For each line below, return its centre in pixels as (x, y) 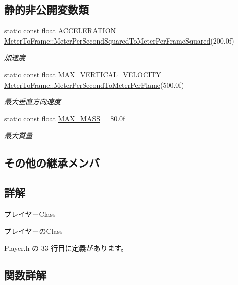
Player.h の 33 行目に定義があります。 (66, 248)
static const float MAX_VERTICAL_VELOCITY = (87, 74)
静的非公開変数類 (46, 9)
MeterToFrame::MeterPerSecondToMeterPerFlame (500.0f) (94, 84)
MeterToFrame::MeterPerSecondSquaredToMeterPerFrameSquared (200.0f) (119, 40)
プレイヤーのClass (33, 231)
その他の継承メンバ (52, 163)
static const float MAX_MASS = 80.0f (65, 118)
